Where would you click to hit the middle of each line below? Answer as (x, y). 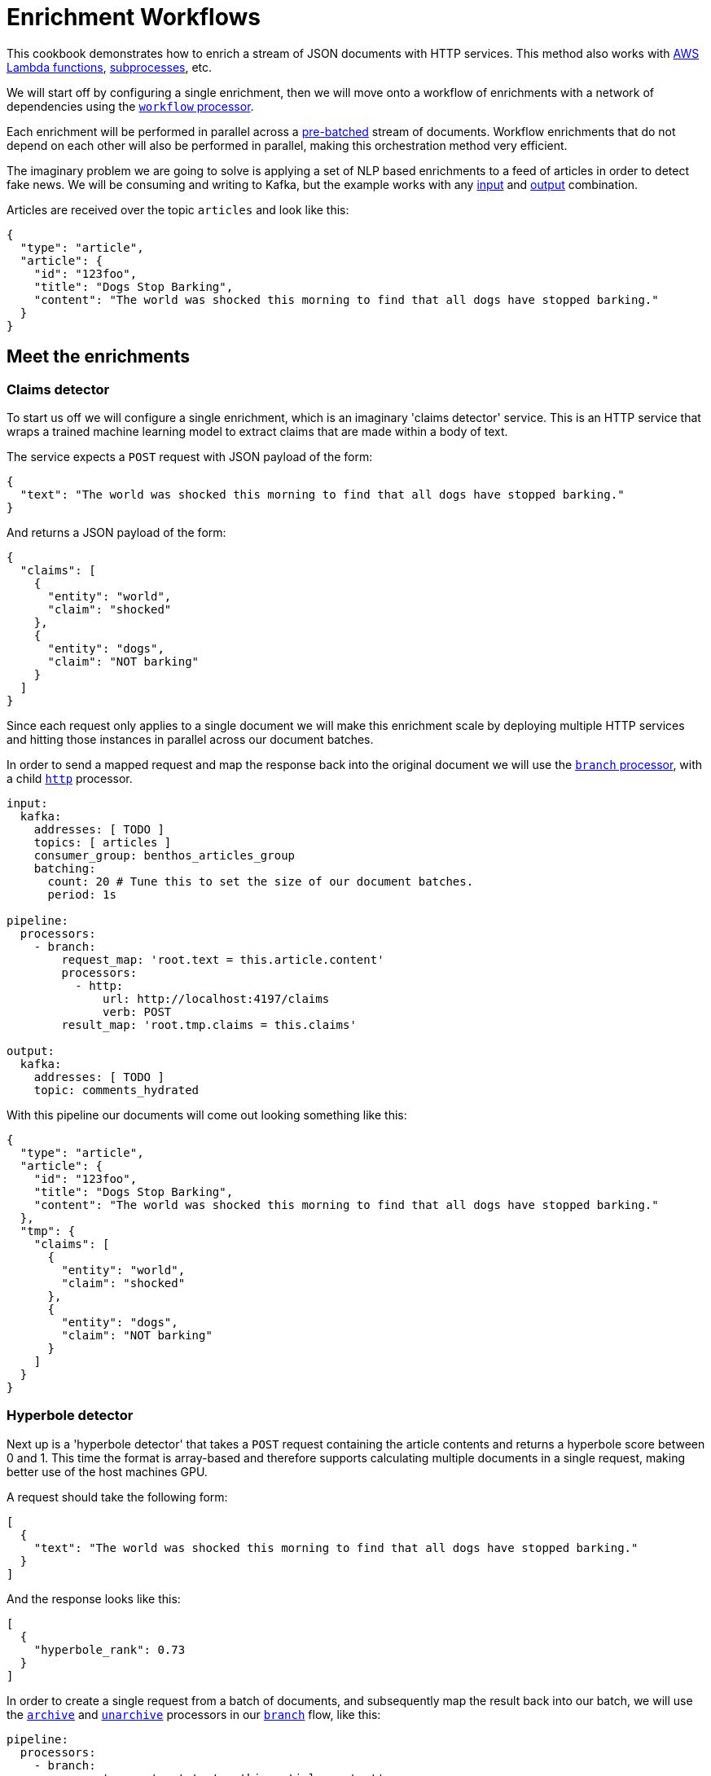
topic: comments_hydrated (116, 1090)
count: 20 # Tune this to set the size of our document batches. (261, 881)
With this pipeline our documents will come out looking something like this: (207, 1114)
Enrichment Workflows (134, 17)
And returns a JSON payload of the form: (116, 532)
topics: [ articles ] (103, 842)
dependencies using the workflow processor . (130, 106)
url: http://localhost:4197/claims (216, 998)
